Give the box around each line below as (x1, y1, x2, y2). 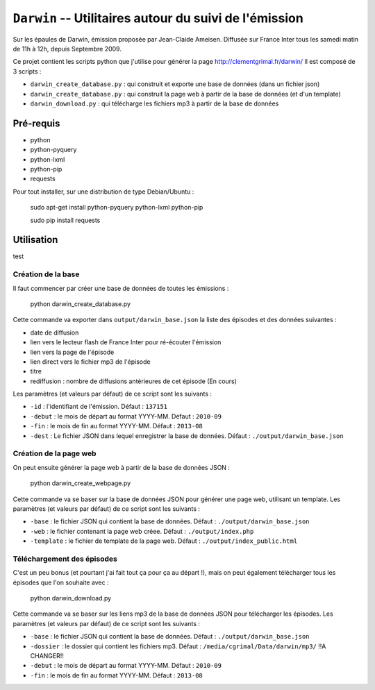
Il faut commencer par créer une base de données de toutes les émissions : (12, 284, 229, 292)
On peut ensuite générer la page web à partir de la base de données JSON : (12, 463, 231, 471)
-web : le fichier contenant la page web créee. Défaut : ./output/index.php (30, 527, 254, 535)
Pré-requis (12, 117, 60, 129)
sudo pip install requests (30, 216, 101, 224)
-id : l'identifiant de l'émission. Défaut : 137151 (30, 403, 168, 411)
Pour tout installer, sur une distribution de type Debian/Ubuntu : (12, 187, 194, 196)
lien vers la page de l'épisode (30, 348, 115, 356)
